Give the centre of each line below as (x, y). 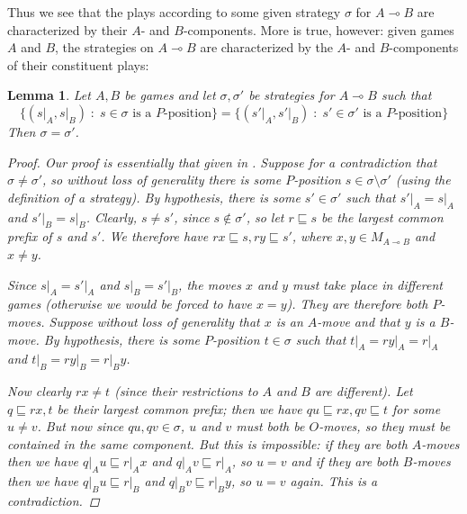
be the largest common (382, 216)
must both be (270, 426)
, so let (265, 216)
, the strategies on (104, 47)
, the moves (210, 284)
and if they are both (345, 461)
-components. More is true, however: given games (319, 29)
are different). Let (364, 391)
